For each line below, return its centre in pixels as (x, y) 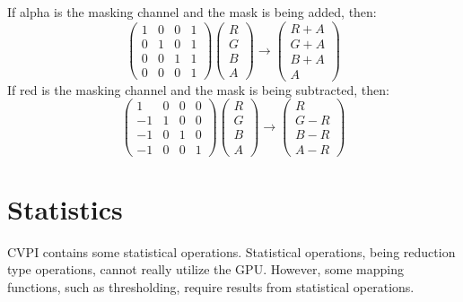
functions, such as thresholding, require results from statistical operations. (211, 286)
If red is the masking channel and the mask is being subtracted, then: (198, 89)
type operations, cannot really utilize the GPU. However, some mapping (205, 269)
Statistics (65, 208)
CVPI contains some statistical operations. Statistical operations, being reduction (231, 251)
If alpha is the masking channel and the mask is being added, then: (192, 12)
